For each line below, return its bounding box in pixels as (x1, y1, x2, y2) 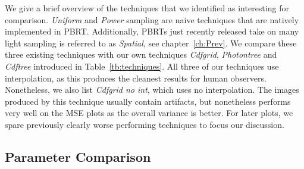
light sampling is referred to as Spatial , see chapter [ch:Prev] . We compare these (5, 36, 297, 49)
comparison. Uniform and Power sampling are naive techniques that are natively (5, 13, 299, 26)
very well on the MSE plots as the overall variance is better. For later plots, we (5, 107, 293, 119)
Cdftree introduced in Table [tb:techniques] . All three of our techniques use (5, 60, 279, 72)
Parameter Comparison (5, 147, 151, 165)
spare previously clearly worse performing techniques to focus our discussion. (5, 118, 284, 130)
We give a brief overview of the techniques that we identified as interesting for (5, 2, 289, 14)
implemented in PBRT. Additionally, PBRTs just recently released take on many (5, 25, 299, 37)
